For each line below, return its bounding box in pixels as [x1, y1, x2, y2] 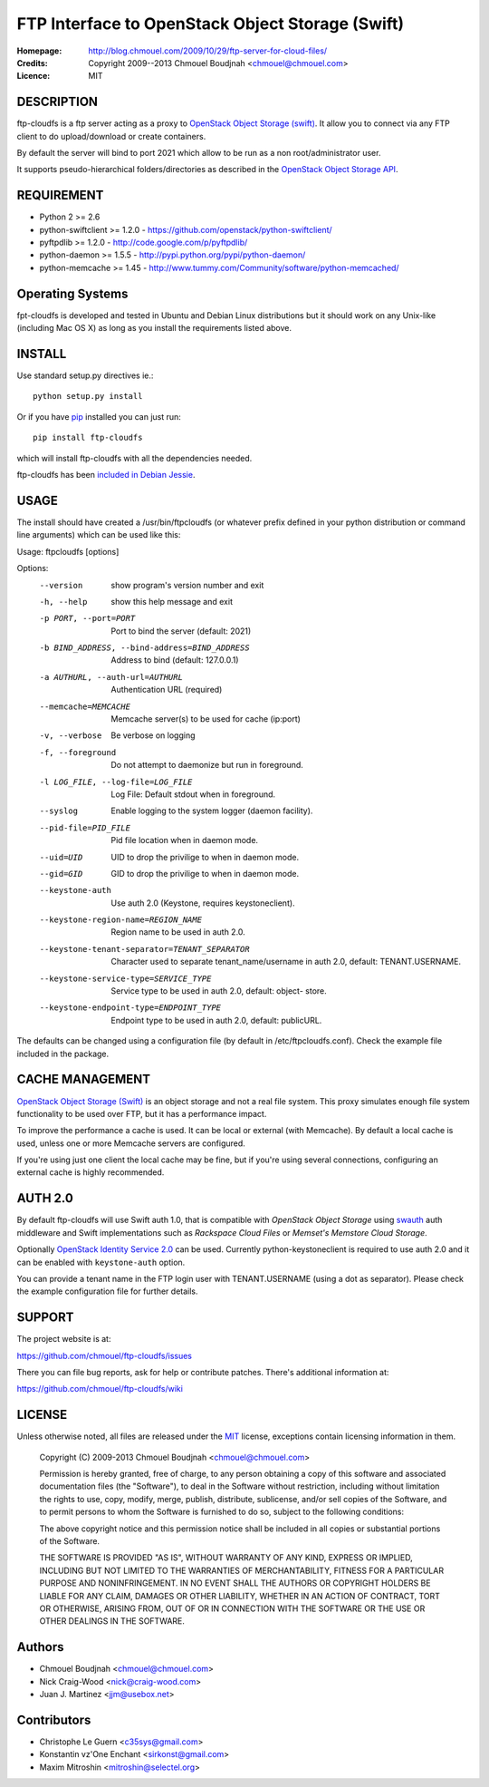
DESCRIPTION [16, 94, 99, 110]
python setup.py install [33, 391, 143, 402]
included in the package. [16, 1048, 110, 1059]
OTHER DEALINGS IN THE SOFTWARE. [39, 1616, 186, 1627]
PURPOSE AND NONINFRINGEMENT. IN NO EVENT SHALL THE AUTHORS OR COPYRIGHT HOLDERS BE [39, 1578, 431, 1588]
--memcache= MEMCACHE [39, 701, 131, 712]
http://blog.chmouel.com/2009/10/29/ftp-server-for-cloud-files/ [88, 45, 328, 56]
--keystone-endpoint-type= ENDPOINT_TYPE [39, 1003, 222, 1013]
